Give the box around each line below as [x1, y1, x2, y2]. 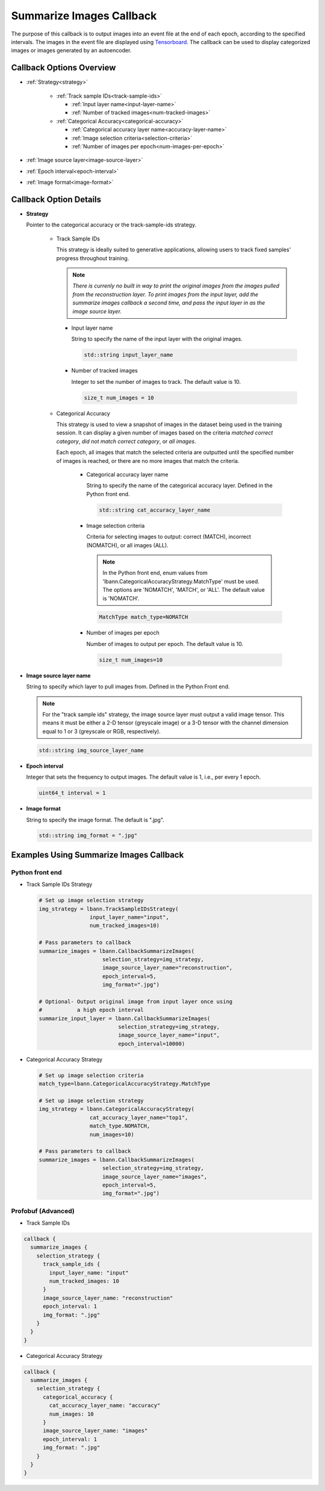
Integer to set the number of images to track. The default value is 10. [71, 378, 241, 385]
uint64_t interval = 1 [39, 789, 106, 797]
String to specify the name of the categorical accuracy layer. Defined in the [86, 482, 273, 489]
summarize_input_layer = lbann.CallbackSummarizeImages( [39, 1015, 211, 1022]
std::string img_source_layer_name [39, 747, 144, 753]
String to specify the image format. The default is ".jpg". [26, 816, 165, 823]
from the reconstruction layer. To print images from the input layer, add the [72, 290, 259, 298]
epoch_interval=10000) [118, 1040, 185, 1047]
